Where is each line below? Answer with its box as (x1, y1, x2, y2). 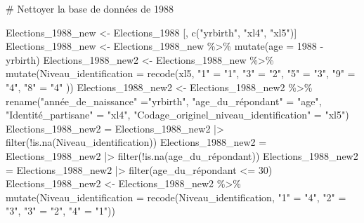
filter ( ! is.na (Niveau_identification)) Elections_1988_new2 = (6, 135, 267, 149)
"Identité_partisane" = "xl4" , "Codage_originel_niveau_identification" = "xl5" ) (6, 107, 349, 122)
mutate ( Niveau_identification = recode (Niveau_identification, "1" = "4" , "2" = (6, 189, 346, 204)
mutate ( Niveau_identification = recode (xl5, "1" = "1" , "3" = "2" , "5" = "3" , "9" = (6, 66, 356, 81)
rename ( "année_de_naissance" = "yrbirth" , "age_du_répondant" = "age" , (6, 93, 322, 108)
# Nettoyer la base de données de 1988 (6, 1, 174, 15)
